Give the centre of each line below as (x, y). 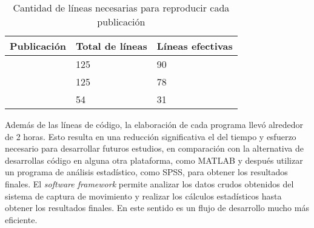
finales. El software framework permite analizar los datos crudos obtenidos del (149, 183)
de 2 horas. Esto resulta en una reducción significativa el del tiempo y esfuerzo (151, 136)
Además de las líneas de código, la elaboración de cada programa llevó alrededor (154, 124)
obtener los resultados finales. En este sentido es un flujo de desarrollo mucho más (157, 208)
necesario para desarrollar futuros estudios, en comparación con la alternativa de (155, 148)
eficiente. (21, 219)
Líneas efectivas (195, 46)
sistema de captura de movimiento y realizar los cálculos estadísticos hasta (143, 196)
